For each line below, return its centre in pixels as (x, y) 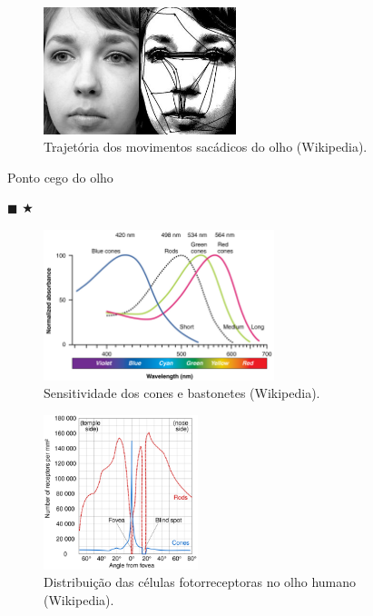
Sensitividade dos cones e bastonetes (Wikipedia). (182, 393)
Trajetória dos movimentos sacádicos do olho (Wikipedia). (206, 147)
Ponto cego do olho (60, 177)
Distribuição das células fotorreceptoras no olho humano (200, 582)
